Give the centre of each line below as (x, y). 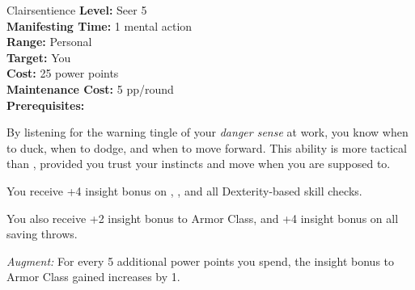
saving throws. (42, 234)
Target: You (39, 57)
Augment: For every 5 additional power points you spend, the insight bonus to (201, 261)
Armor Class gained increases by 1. (93, 277)
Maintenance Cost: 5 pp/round (90, 88)
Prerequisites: (46, 105)
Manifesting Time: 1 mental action (100, 25)
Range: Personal (49, 42)
